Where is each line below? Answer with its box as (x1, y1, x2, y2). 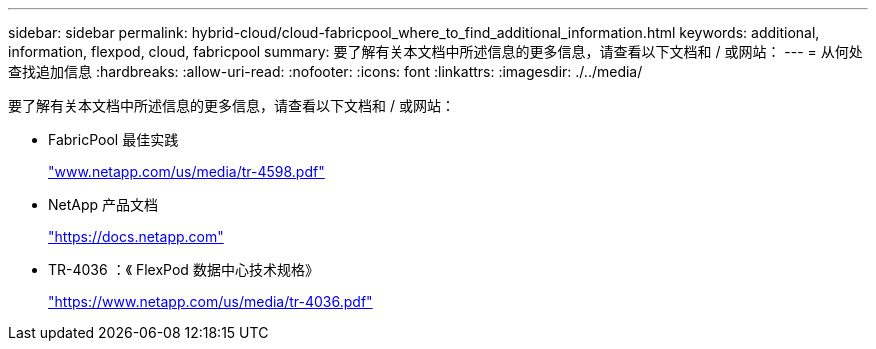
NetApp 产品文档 (48, 196, 159, 213)
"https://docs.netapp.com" (48, 228, 224, 245)
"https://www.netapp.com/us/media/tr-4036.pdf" (48, 293, 373, 310)
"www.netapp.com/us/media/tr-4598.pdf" (48, 163, 325, 180)
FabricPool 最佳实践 (48, 131, 179, 148)
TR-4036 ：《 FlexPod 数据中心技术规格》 (48, 261, 319, 278)
